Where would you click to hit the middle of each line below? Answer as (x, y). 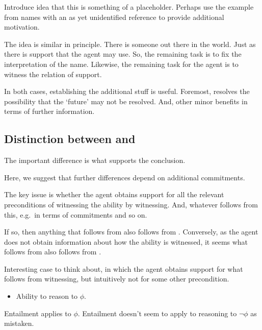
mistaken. (19, 323)
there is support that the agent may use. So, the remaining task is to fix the (123, 54)
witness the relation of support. (53, 74)
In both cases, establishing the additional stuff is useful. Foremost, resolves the (127, 91)
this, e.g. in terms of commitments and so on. (76, 214)
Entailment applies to (38, 313)
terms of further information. (49, 111)
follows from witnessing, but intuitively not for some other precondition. (117, 279)
